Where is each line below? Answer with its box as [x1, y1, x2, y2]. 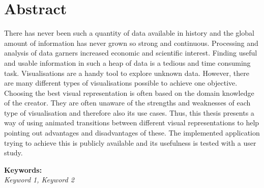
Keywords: [4, 164, 42, 175]
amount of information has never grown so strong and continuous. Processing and [4, 37, 258, 48]
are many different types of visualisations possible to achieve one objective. [4, 77, 238, 88]
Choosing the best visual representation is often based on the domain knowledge [4, 87, 254, 98]
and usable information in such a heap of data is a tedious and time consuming [4, 57, 251, 68]
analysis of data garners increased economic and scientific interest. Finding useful [4, 47, 257, 58]
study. [4, 147, 23, 158]
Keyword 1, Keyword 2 [4, 174, 74, 185]
